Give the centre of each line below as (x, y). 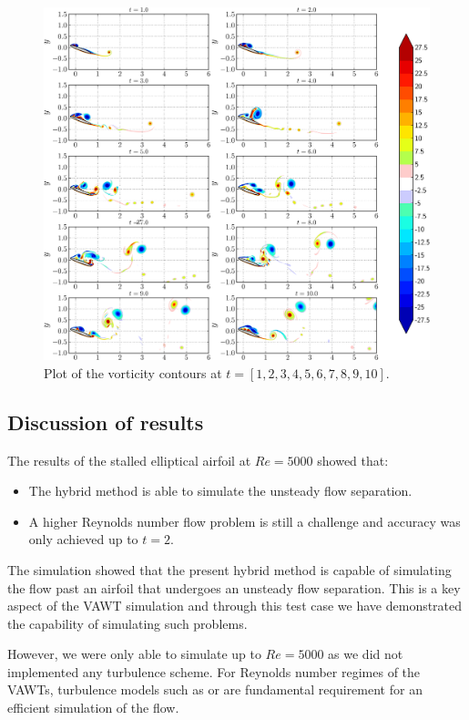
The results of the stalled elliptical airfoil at (129, 460)
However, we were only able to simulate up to (134, 654)
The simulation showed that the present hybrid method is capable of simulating (229, 569)
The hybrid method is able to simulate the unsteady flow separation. (220, 491)
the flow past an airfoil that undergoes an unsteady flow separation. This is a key (234, 587)
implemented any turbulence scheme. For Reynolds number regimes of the (214, 671)
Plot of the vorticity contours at (133, 372)
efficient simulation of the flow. (93, 708)
